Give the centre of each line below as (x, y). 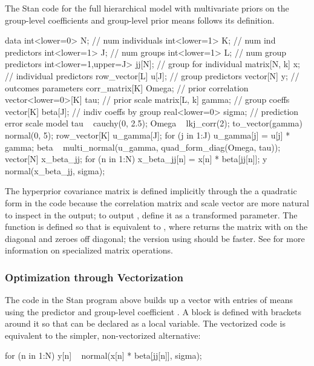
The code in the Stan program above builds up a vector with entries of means (149, 300)
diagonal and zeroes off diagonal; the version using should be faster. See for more (155, 238)
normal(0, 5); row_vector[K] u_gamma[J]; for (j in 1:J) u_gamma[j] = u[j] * (148, 135)
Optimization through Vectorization (94, 277)
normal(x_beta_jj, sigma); (55, 170)
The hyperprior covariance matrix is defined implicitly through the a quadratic (151, 191)
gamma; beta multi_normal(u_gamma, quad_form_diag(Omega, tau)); (143, 147)
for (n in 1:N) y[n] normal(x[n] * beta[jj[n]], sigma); (103, 355)
